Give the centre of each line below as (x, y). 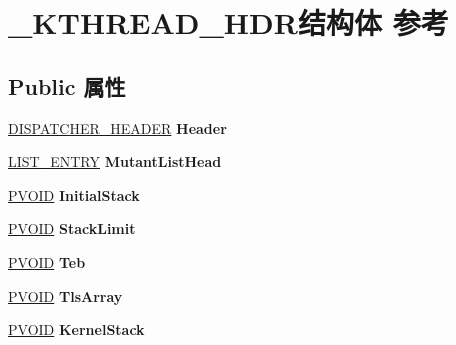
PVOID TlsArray (65, 295)
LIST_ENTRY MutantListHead (115, 161)
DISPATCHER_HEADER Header (117, 127)
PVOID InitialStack (74, 194)
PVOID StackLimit (72, 228)
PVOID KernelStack (76, 329)
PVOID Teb (47, 261)
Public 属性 (67, 85)
